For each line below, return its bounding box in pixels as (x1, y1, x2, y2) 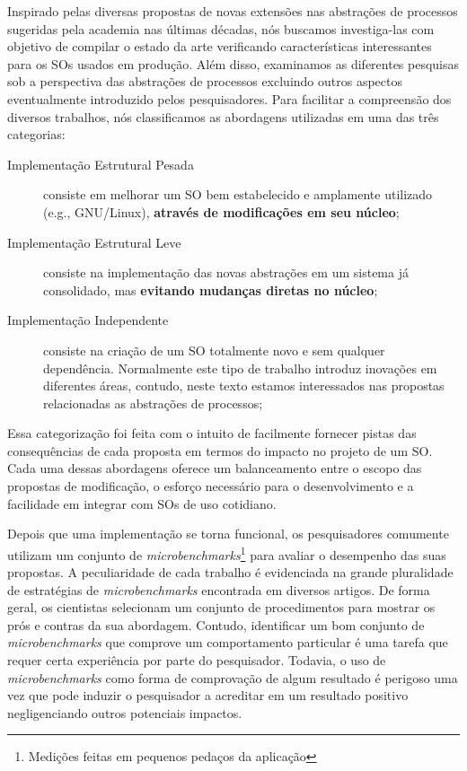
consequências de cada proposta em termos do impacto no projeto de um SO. (7, 441, 433, 460)
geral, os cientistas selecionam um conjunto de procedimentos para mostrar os (7, 598, 436, 617)
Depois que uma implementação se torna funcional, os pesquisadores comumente (7, 524, 449, 543)
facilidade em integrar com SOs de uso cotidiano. (7, 494, 277, 513)
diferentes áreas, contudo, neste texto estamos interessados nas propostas (43, 376, 445, 395)
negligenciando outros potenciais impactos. (7, 703, 242, 722)
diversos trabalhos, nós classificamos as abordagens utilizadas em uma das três (7, 107, 439, 126)
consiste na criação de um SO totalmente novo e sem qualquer (43, 340, 385, 359)
